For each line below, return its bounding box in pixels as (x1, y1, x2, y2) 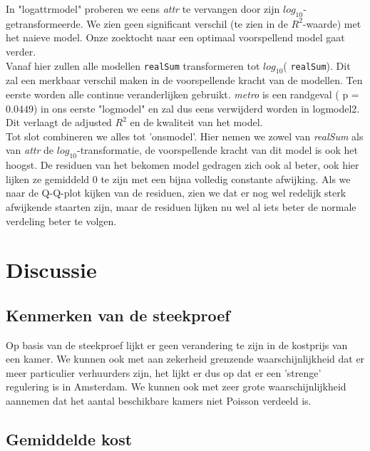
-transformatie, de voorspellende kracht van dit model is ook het (77, 142, 358, 157)
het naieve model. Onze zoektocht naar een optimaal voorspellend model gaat (6, 30, 345, 45)
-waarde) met (302, 16, 361, 31)
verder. (6, 43, 36, 58)
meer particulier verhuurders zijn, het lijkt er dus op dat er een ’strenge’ (6, 365, 322, 380)
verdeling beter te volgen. (6, 213, 117, 228)
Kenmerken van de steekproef (6, 304, 230, 326)
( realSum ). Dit (283, 58, 351, 73)
